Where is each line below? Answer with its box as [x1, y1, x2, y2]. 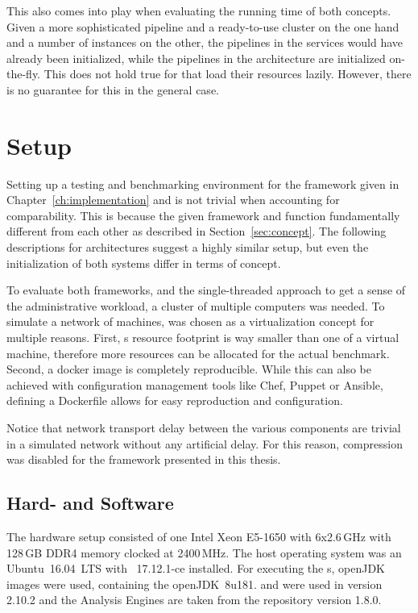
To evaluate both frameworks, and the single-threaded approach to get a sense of [6, 281, 406, 298]
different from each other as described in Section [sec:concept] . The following [6, 223, 387, 240]
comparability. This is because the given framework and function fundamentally [6, 206, 400, 223]
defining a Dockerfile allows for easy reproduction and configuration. [6, 392, 343, 409]
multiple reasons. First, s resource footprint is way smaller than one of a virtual [6, 329, 399, 346]
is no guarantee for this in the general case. [6, 81, 219, 98]
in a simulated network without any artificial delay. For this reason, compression [6, 435, 403, 452]
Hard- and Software [6, 490, 174, 515]
